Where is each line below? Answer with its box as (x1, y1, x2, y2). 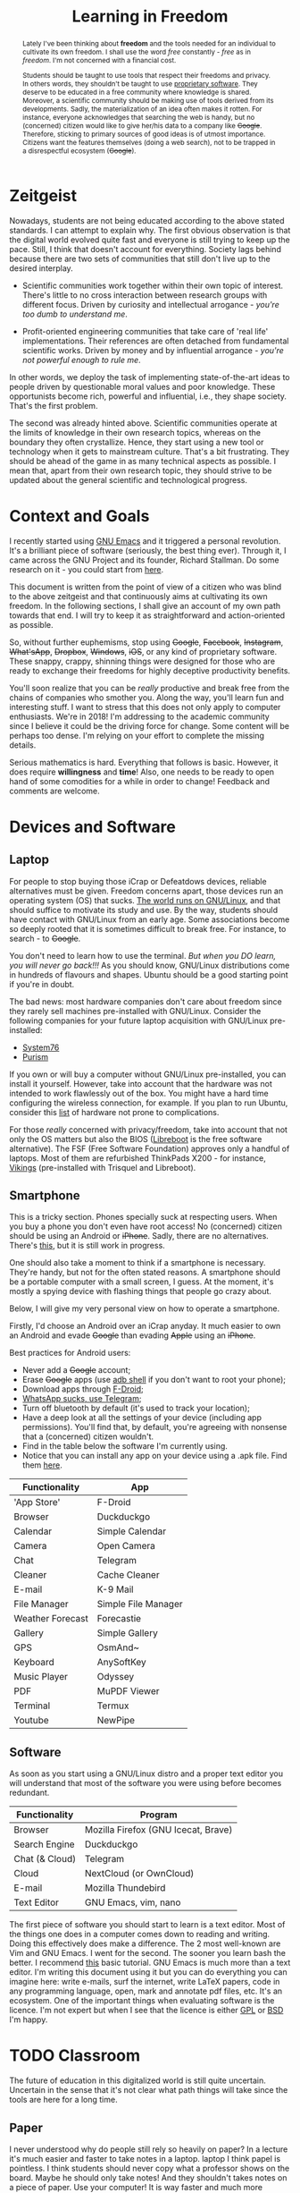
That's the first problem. (9, 400, 98, 411)
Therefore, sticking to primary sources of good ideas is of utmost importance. (21, 129, 266, 139)
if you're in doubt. (9, 978, 75, 989)
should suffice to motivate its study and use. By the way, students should (9, 904, 279, 915)
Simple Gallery (96, 1627, 158, 1639)
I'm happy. (9, 2014, 48, 2025)
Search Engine (13, 1838, 75, 1850)
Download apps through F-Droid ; (21, 1384, 145, 1394)
